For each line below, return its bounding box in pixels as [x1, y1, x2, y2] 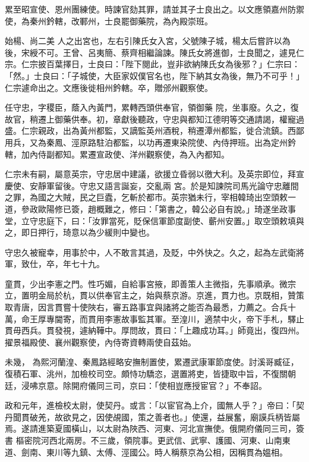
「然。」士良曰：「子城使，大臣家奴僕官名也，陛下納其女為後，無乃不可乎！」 [5, 69, 304, 81]
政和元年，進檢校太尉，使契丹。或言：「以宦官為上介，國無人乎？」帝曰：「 [5, 399, 296, 411]
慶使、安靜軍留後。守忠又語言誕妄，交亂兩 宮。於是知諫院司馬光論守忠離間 [5, 179, 299, 191]
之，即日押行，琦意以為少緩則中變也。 [5, 226, 154, 238]
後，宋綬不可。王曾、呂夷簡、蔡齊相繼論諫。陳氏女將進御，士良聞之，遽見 [5, 46, 296, 58]
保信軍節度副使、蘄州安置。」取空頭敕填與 [141, 214, 304, 227]
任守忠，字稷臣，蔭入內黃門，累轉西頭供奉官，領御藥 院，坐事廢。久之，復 [5, 101, 299, 114]
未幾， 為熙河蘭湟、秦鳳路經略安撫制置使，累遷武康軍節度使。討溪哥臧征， [5, 356, 299, 368]
